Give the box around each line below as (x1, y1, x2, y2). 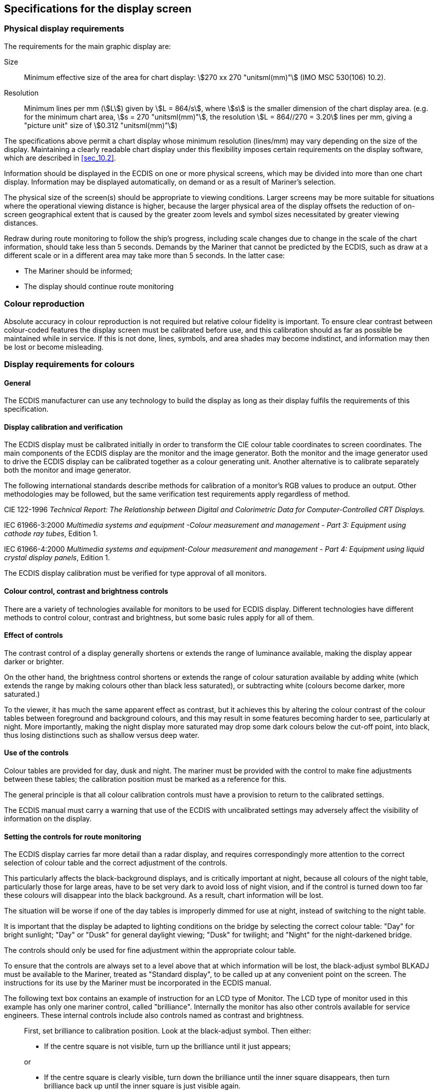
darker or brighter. (4, 657, 64, 666)
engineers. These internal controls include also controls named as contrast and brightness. (4, 1011, 304, 1020)
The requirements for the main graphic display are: (4, 42, 171, 51)
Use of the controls (4, 748, 69, 757)
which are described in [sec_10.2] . (4, 153, 116, 162)
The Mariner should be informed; (24, 266, 133, 275)
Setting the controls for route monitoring (4, 832, 142, 841)
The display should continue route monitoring (24, 282, 174, 291)
